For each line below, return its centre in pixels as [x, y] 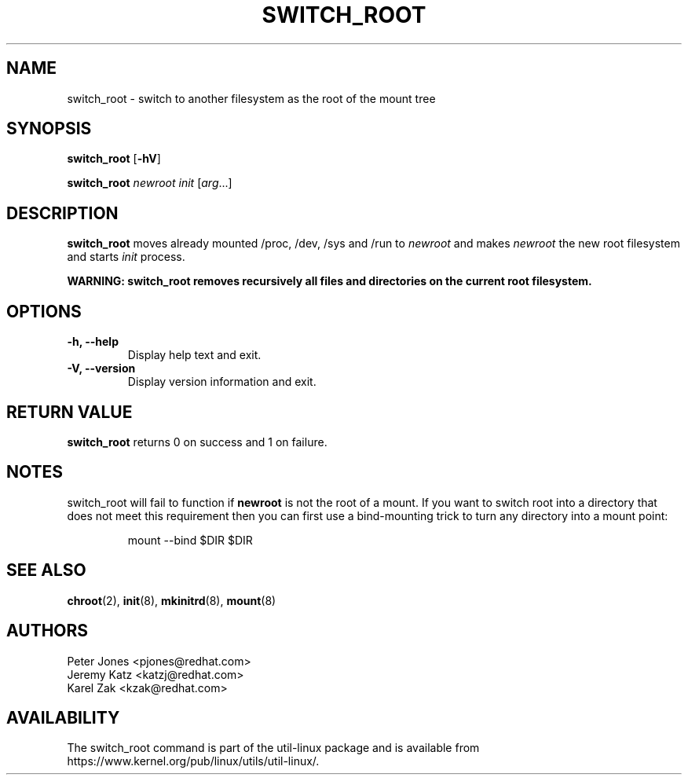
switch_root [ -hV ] [114, 159]
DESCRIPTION [62, 213]
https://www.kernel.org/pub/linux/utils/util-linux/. [193, 761]
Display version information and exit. [222, 382]
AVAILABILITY [63, 717]
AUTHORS [48, 631]
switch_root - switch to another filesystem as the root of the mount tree [251, 98]
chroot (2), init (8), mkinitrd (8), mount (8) [172, 600]
